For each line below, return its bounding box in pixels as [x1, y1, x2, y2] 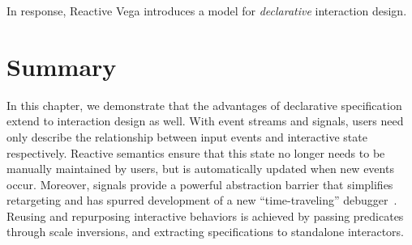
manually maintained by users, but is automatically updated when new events [6, 160, 394, 177]
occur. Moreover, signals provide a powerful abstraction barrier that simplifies [6, 175, 393, 192]
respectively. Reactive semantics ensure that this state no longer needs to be [6, 144, 385, 161]
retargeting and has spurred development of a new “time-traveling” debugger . [6, 192, 397, 209]
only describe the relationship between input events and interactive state [6, 128, 367, 145]
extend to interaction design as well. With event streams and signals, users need [6, 112, 404, 129]
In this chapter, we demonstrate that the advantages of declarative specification [6, 96, 402, 113]
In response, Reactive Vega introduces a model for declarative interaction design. [6, 2, 407, 19]
